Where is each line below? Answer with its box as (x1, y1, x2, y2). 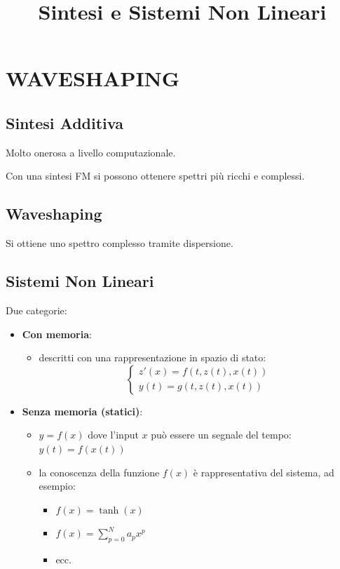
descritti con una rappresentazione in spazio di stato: (39, 350, 266, 365)
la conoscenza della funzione (39, 464, 160, 479)
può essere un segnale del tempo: (151, 427, 292, 442)
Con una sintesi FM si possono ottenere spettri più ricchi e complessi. (6, 168, 305, 183)
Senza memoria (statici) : (22, 403, 143, 418)
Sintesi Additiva (6, 112, 123, 133)
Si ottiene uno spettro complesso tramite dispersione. (6, 236, 233, 250)
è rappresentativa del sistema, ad (193, 464, 334, 479)
